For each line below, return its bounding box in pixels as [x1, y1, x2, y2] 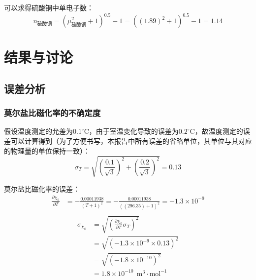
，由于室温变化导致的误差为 [89, 126, 179, 136]
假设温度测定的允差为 [4, 126, 73, 136]
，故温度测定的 [194, 126, 243, 136]
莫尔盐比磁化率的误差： [4, 183, 80, 194]
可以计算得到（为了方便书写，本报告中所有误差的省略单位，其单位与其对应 [10, 136, 252, 146]
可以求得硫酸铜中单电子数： [4, 2, 94, 12]
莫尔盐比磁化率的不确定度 [4, 107, 101, 119]
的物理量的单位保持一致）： [4, 145, 90, 156]
